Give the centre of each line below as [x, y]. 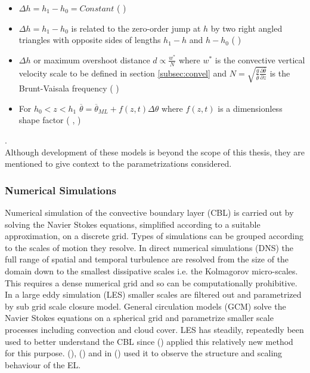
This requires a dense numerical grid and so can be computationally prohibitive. [151, 282]
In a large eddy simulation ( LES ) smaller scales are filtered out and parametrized [153, 294]
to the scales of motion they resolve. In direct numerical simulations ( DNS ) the [149, 247]
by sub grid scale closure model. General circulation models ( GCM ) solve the [145, 306]
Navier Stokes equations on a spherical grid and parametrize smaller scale [139, 318]
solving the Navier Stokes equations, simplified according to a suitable [133, 224]
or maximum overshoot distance [92, 59]
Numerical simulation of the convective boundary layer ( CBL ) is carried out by [149, 212]
